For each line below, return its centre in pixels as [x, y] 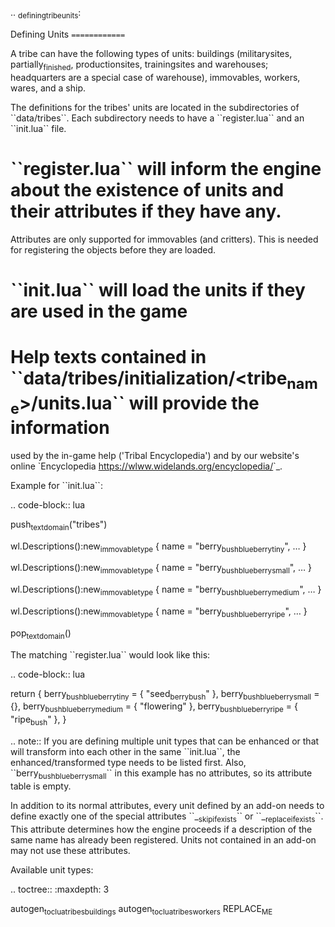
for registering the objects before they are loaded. [113, 249]
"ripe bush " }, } [38, 720]
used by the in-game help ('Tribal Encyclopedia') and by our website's [155, 455]
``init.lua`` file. [38, 128]
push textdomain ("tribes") [59, 525]
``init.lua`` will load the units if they [158, 289]
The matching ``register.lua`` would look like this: [110, 654]
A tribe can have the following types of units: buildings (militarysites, [151, 53]
